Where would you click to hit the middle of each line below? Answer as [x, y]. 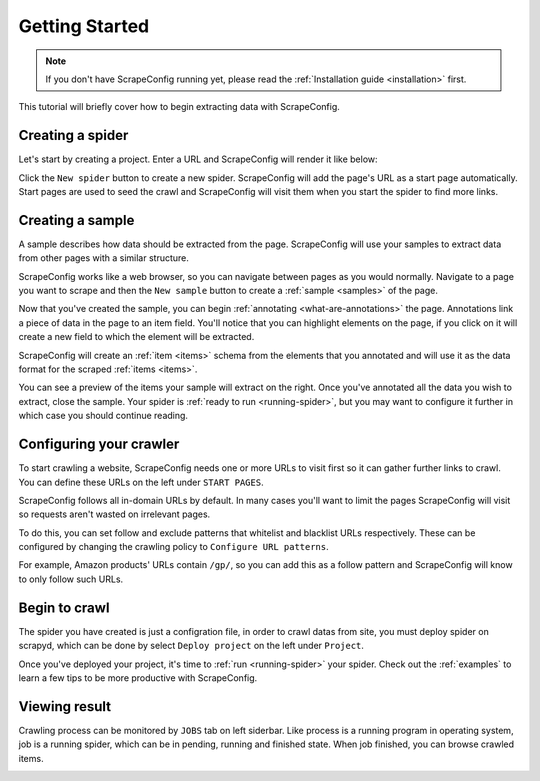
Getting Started [84, 26]
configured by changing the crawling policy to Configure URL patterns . [173, 547]
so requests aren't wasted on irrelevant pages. [114, 514]
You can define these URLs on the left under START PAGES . [141, 482]
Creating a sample [76, 220]
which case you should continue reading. [103, 416]
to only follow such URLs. [71, 579]
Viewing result [65, 706]
